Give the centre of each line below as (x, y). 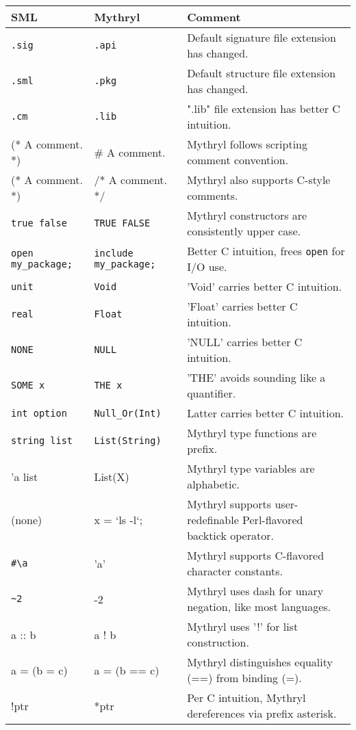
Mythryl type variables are (251, 468)
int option (39, 413)
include (114, 253)
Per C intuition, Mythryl (246, 698)
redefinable (213, 520)
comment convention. (238, 160)
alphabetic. (214, 484)
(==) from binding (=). (244, 678)
